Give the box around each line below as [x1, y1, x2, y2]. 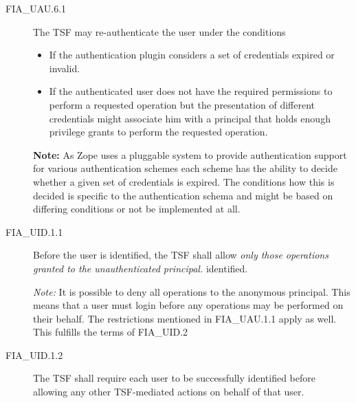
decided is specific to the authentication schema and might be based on [33, 188, 333, 202]
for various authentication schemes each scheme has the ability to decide [33, 161, 337, 175]
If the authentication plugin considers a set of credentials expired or [49, 47, 335, 62]
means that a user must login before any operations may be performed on [33, 298, 344, 312]
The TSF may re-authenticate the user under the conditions [33, 24, 286, 39]
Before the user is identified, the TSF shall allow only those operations [33, 248, 329, 262]
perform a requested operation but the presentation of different [49, 97, 315, 111]
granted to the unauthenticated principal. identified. [33, 261, 248, 275]
